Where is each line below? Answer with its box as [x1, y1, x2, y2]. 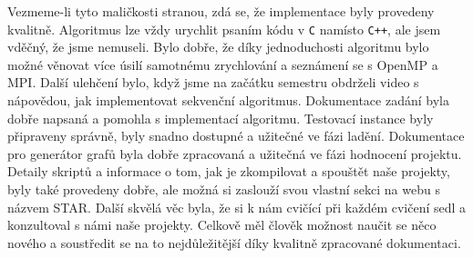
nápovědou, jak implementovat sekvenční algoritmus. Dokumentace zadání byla [7, 91, 449, 110]
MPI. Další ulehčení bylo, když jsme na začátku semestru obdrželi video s [7, 73, 419, 92]
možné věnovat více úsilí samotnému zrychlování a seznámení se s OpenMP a [7, 55, 438, 74]
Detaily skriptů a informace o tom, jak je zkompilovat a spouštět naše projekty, [7, 162, 450, 181]
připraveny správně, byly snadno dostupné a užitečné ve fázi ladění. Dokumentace [7, 126, 465, 145]
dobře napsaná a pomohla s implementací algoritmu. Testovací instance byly [7, 108, 434, 127]
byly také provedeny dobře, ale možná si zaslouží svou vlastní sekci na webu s [7, 180, 440, 198]
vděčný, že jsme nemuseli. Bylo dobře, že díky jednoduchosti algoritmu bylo [7, 37, 429, 56]
